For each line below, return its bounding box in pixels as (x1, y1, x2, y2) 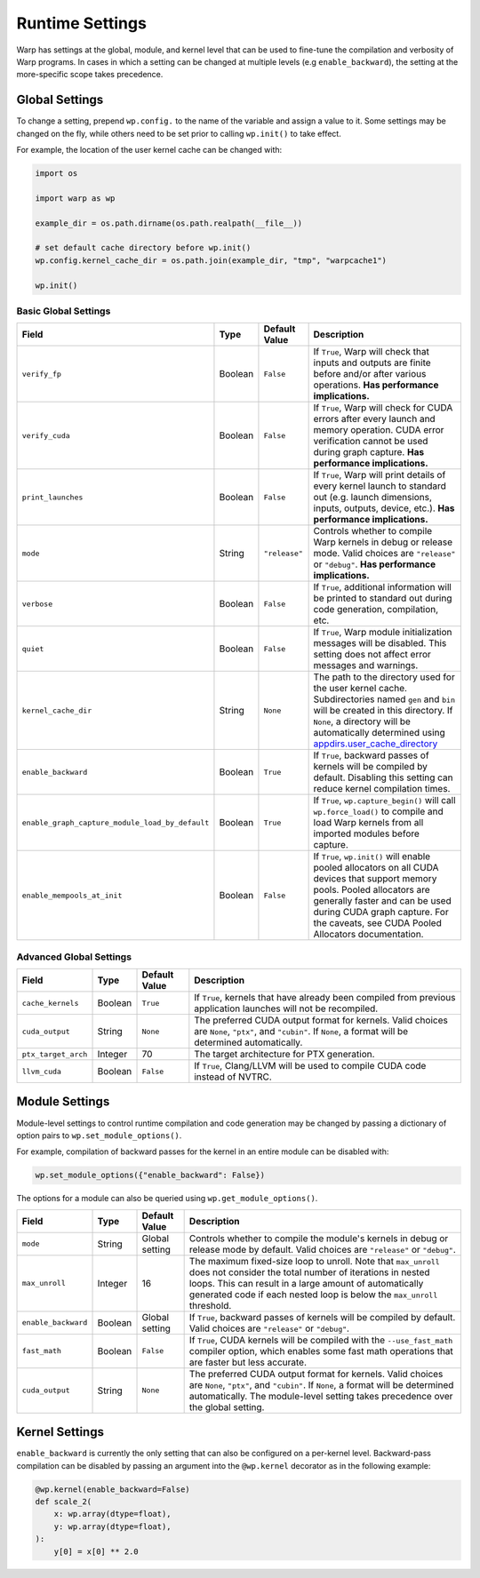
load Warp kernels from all (313, 817, 424, 829)
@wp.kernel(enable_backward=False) (35, 1484, 190, 1494)
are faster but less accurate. (188, 1356, 307, 1368)
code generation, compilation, (313, 603, 439, 616)
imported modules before (313, 827, 420, 840)
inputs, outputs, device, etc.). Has (313, 502, 455, 514)
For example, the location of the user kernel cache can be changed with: (16, 145, 283, 155)
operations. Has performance (313, 379, 439, 391)
